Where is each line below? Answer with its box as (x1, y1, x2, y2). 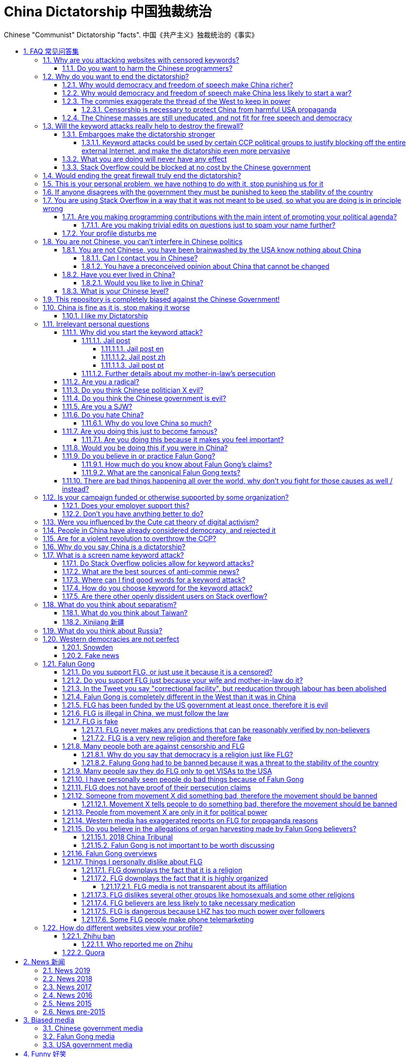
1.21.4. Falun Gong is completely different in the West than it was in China (62, 692, 296, 701)
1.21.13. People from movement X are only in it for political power (62, 808, 268, 816)
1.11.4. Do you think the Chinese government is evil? (62, 394, 226, 402)
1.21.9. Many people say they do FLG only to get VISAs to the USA (62, 766, 272, 775)
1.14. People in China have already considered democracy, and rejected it (43, 526, 276, 534)
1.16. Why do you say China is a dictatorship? (43, 542, 185, 551)
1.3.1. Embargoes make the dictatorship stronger (62, 130, 215, 138)
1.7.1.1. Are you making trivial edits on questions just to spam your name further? (82, 220, 336, 229)
